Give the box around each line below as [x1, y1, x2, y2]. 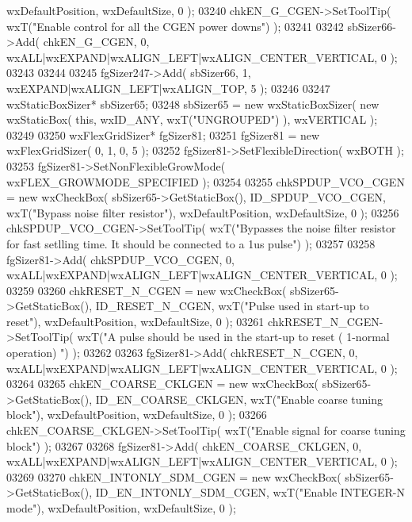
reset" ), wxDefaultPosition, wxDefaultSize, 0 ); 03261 [6, 313, 265, 329]
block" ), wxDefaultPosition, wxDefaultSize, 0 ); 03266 [6, 406, 267, 423]
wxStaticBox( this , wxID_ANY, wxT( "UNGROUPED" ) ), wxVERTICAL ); [6, 111, 378, 128]
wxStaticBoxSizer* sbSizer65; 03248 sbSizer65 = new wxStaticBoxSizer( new [6, 95, 380, 112]
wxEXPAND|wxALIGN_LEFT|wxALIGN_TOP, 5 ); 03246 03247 [6, 79, 330, 96]
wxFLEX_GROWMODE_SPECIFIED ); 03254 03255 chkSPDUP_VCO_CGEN [6, 173, 405, 190]
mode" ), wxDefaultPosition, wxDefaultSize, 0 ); [6, 500, 236, 516]
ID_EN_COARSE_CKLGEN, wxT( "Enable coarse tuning [95, 390, 383, 407]
